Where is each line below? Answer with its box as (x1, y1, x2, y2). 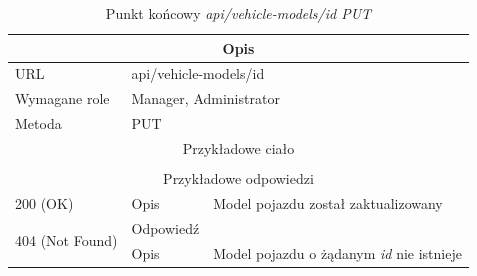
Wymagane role (15, 88, 110, 109)
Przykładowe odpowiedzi (163, 168, 314, 189)
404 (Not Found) (15, 230, 118, 251)
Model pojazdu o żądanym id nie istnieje (213, 242, 462, 263)
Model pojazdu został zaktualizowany (213, 192, 443, 213)
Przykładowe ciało (182, 137, 295, 158)
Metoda (15, 113, 62, 134)
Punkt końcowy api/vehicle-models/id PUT (105, 3, 372, 23)
